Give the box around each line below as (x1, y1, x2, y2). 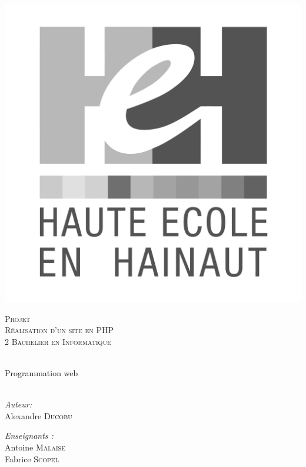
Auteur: (5, 398, 32, 410)
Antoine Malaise (5, 440, 65, 453)
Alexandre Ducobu (5, 409, 72, 422)
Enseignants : (5, 429, 54, 442)
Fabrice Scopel (5, 452, 59, 465)
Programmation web (5, 366, 78, 379)
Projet (5, 312, 31, 324)
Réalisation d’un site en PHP (5, 324, 114, 336)
